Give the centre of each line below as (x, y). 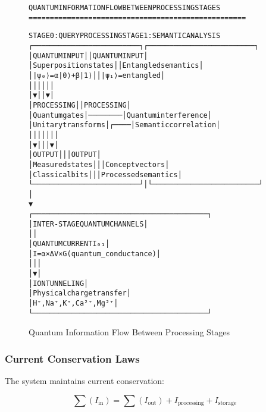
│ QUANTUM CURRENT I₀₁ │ (69, 244)
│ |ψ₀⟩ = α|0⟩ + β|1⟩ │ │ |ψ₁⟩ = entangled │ (97, 75)
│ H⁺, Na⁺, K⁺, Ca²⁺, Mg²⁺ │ (73, 304)
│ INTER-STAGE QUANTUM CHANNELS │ (88, 224)
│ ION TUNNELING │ (59, 283)
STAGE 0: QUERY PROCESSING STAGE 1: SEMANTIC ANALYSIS (125, 36)
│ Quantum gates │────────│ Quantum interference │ (120, 115)
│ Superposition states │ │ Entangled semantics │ (116, 66)
